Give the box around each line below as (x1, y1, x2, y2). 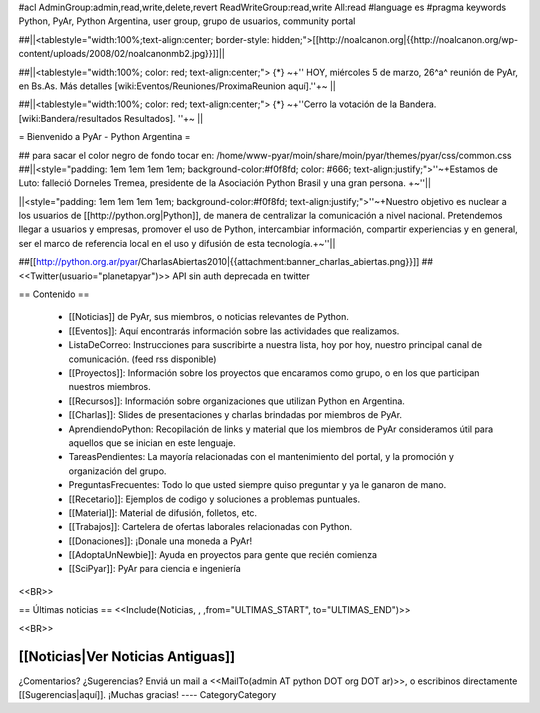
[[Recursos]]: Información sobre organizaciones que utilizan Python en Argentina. (68, 395, 405, 407)
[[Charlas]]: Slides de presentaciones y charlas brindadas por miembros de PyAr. (68, 409, 403, 421)
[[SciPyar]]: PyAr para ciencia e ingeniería (68, 563, 242, 575)
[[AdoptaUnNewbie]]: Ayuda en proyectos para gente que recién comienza (68, 549, 378, 561)
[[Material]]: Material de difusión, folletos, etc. (68, 506, 258, 519)
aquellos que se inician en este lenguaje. (68, 436, 236, 449)
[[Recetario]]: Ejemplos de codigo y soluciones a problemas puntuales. (68, 493, 360, 505)
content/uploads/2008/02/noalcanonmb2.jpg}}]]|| (18, 48, 225, 60)
